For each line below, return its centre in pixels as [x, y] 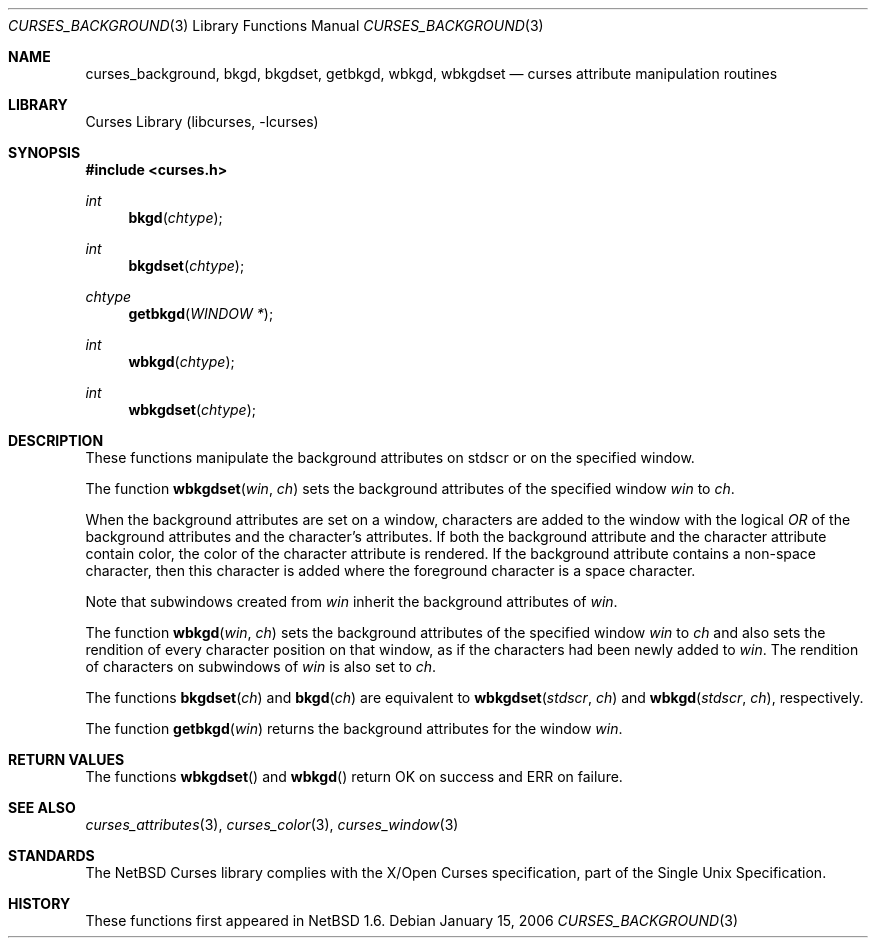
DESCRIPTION [56, 440]
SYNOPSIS [44, 152]
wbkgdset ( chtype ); [192, 409]
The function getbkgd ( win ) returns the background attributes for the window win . [354, 728]
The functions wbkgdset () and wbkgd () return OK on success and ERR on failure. [354, 776]
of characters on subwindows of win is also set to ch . [261, 666]
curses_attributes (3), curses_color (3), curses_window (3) [272, 824]
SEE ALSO [42, 807]
